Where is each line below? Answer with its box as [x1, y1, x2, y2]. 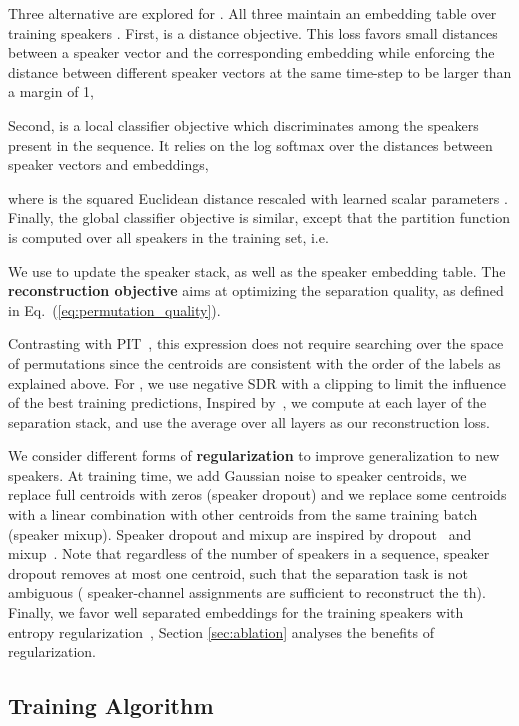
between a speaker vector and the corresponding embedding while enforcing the [8, 42, 495, 63]
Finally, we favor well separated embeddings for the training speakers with [8, 602, 464, 623]
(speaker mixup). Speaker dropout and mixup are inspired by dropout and [8, 523, 472, 544]
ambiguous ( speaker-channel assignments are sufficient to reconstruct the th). [8, 582, 486, 603]
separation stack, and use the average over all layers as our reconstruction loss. [8, 411, 490, 432]
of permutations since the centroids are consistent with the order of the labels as [8, 352, 501, 373]
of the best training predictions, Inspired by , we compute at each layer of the [8, 392, 487, 413]
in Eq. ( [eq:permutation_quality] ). [8, 299, 221, 320]
